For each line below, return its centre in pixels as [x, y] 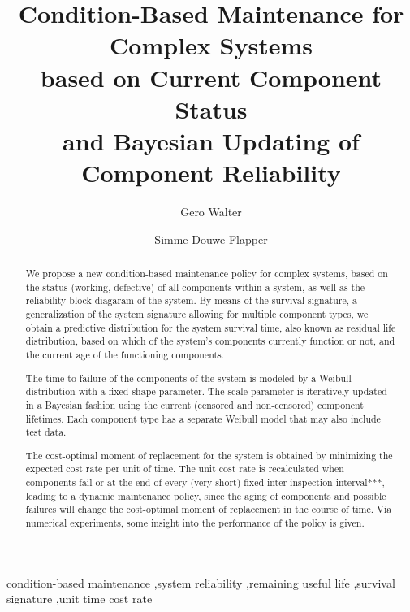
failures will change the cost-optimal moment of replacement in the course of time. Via [209, 509]
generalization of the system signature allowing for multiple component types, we [197, 314]
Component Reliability [211, 173]
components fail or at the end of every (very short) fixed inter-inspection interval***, [205, 482]
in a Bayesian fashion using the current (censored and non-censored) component [194, 404]
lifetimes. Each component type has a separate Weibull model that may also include [203, 418]
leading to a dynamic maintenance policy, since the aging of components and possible [206, 495]
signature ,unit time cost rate [80, 599]
